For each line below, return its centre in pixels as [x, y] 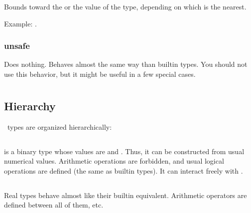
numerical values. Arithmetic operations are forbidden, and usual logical [114, 161]
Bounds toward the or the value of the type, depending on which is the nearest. [125, 6]
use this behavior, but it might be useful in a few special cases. [100, 74]
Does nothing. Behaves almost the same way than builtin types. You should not [126, 64]
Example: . [20, 23]
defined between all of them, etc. [54, 205]
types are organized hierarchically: [60, 126]
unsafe [17, 46]
